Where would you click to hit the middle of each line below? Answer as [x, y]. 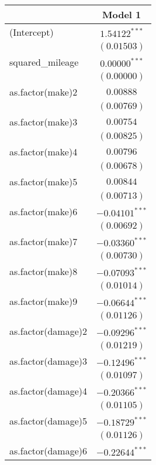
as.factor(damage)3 [48, 361]
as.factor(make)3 [44, 122]
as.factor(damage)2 [48, 331]
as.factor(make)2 [44, 92]
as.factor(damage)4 [48, 391]
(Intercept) [32, 32]
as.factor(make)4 [44, 152]
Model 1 [122, 14]
